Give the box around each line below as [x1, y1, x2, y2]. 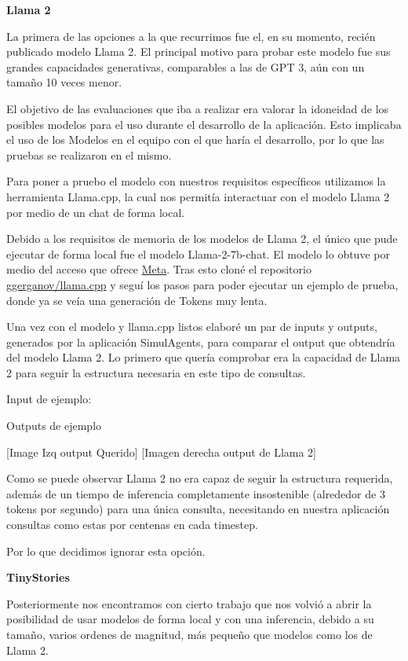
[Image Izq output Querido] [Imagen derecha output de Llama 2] [6, 443, 316, 460]
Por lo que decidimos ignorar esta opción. [6, 542, 206, 559]
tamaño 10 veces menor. [6, 74, 122, 90]
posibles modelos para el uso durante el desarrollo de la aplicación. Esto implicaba [6, 116, 402, 132]
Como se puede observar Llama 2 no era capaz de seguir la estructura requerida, [6, 470, 393, 487]
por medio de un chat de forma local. [6, 204, 185, 220]
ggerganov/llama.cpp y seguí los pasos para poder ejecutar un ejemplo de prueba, [6, 276, 399, 292]
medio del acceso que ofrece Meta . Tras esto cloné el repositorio [6, 261, 311, 277]
